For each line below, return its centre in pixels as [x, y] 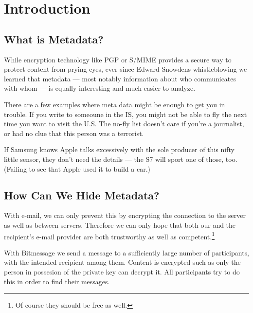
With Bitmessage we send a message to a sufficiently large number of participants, [126, 252]
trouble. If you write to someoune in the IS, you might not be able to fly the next [126, 114]
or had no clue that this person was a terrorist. [74, 133]
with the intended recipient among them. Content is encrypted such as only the [122, 262]
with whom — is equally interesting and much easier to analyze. [100, 88]
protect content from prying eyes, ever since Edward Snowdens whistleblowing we [126, 69]
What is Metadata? [54, 39]
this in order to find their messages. [57, 281]
